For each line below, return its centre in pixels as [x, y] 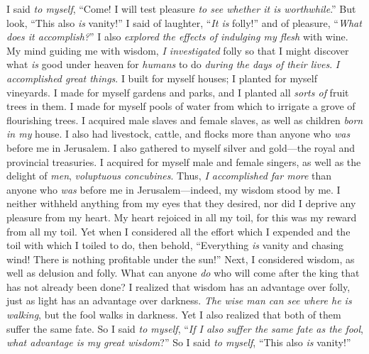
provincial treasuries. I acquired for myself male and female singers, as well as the [184, 161]
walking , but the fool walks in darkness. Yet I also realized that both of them [174, 315]
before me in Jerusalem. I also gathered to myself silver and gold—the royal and [181, 147]
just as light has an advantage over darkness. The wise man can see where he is [179, 300]
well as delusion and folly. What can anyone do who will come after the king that [183, 273]
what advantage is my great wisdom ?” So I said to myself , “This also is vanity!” [179, 342]
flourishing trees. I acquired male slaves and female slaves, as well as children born [185, 120]
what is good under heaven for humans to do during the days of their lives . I [173, 64]
